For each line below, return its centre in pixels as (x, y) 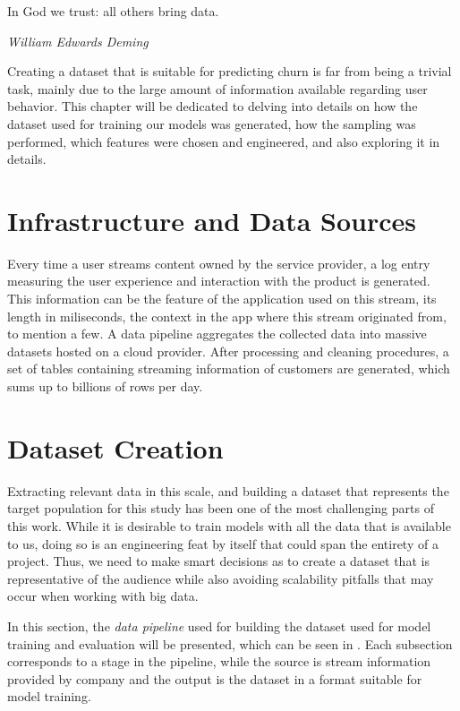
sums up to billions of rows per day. (105, 386)
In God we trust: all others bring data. (113, 11)
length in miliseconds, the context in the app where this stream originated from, (227, 316)
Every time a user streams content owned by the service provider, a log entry (219, 263)
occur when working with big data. (103, 596)
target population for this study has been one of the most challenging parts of (221, 508)
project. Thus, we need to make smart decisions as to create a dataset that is (218, 561)
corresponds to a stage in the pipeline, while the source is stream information (219, 661)
